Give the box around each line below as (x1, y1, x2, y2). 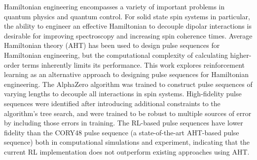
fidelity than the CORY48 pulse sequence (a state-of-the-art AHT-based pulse (4, 127, 239, 137)
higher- (230, 49, 252, 60)
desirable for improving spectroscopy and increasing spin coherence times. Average (4, 30, 253, 40)
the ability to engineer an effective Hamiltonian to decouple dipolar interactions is (4, 21, 252, 31)
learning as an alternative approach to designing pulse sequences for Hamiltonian (4, 69, 249, 80)
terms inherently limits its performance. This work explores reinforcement (22, 59, 245, 70)
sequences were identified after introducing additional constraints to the (4, 98, 220, 108)
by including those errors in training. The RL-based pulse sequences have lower (4, 118, 243, 128)
